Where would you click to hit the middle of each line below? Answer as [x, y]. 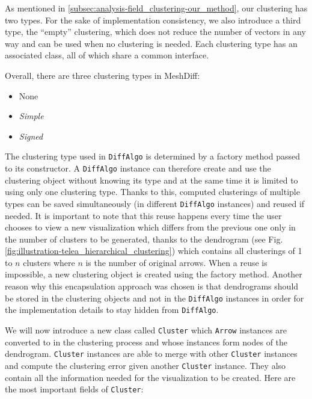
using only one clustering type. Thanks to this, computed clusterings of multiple [152, 192]
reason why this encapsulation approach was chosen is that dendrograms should [152, 286]
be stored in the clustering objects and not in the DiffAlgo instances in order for [154, 298]
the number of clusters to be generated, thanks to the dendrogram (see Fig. [144, 239]
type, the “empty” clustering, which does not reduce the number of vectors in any [155, 32]
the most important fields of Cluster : [74, 389]
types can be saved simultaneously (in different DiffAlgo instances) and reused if [155, 203]
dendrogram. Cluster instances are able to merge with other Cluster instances [151, 354]
